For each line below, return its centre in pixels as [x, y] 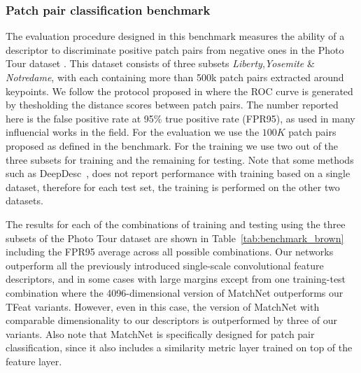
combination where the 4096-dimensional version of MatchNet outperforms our [175, 292]
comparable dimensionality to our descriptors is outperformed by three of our [171, 320]
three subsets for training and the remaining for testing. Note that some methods [180, 159]
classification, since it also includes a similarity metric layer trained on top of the [179, 347]
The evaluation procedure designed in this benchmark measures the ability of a [175, 36]
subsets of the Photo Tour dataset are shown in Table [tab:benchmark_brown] [175, 238]
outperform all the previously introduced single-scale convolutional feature [165, 265]
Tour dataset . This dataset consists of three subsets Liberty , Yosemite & [160, 63]
